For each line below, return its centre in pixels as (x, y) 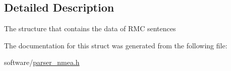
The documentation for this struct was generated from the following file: (116, 45)
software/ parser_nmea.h (42, 62)
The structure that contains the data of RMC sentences (90, 28)
